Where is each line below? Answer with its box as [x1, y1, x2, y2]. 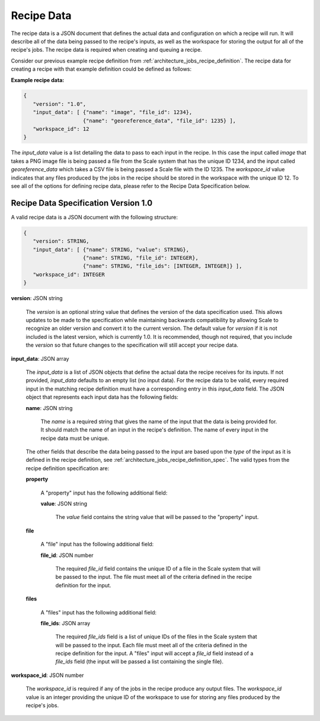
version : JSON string [11, 295, 63, 302]
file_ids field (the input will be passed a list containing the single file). [55, 658, 223, 665]
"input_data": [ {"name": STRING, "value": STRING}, [33, 246, 190, 253]
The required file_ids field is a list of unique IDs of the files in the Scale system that [55, 633, 257, 640]
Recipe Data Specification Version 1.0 [11, 198, 153, 208]
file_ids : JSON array [40, 619, 91, 626]
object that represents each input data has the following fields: [25, 393, 179, 401]
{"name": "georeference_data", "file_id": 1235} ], [82, 117, 236, 124]
